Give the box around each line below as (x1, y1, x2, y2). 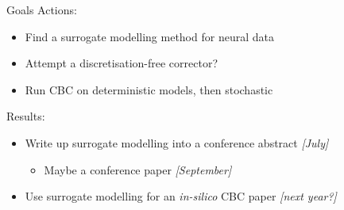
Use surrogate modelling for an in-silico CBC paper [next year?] (25, 188, 337, 204)
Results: (6, 108, 45, 124)
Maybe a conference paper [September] (44, 161, 232, 178)
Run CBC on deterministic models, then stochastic (25, 81, 273, 97)
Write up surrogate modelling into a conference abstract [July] (25, 134, 329, 151)
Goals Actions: (6, 2, 77, 17)
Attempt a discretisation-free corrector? (25, 55, 218, 71)
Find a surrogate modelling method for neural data (25, 28, 274, 44)
